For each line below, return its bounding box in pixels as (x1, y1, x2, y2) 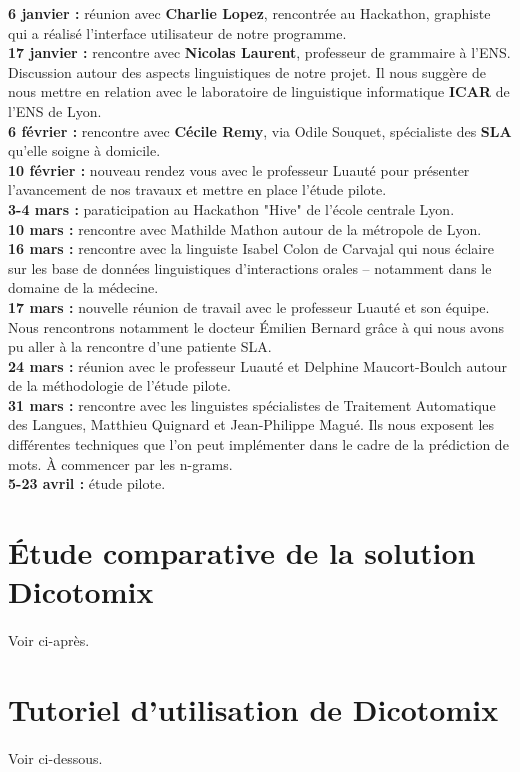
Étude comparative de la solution (8, 532, 476, 573)
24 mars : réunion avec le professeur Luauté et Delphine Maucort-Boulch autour (8, 355, 507, 376)
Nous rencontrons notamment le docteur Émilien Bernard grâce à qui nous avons (8, 316, 504, 337)
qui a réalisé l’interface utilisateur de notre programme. (8, 22, 347, 43)
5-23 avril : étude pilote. (8, 473, 166, 494)
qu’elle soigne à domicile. (8, 140, 161, 161)
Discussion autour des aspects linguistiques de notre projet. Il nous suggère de (8, 61, 486, 82)
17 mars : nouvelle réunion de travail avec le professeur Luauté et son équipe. (8, 296, 490, 317)
